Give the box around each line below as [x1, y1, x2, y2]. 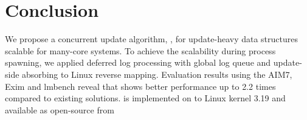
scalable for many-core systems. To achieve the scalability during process [5, 44, 276, 57]
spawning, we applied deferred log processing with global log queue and [5, 56, 271, 69]
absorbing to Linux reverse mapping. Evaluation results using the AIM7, [22, 68, 292, 80]
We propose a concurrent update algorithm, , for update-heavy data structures [5, 33, 298, 45]
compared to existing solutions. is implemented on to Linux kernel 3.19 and [5, 92, 286, 104]
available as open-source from [5, 103, 114, 116]
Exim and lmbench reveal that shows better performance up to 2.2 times [5, 80, 276, 92]
